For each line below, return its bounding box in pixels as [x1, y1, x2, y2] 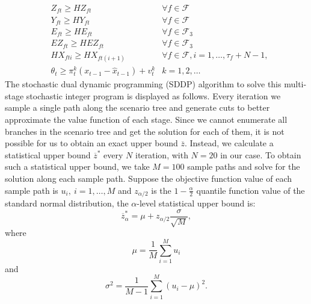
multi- [284, 78, 307, 90]
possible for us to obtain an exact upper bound [5, 137, 178, 149]
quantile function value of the [196, 184, 305, 196]
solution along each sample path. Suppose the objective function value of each [5, 172, 292, 185]
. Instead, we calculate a [184, 137, 274, 149]
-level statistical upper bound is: [137, 197, 256, 209]
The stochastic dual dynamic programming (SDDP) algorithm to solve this [5, 78, 282, 90]
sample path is [5, 184, 58, 196]
